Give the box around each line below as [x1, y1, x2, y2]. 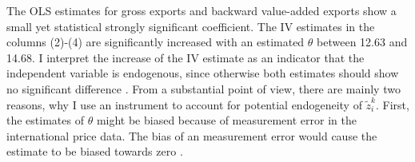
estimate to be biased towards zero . [6, 143, 183, 160]
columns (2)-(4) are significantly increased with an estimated [6, 34, 305, 50]
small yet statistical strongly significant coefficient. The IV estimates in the [6, 18, 375, 34]
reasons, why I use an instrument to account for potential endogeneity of [6, 96, 362, 113]
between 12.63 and [317, 34, 408, 50]
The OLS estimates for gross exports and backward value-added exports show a [6, 2, 397, 18]
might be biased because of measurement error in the [96, 112, 357, 128]
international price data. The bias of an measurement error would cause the [6, 127, 377, 144]
